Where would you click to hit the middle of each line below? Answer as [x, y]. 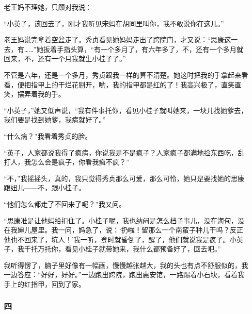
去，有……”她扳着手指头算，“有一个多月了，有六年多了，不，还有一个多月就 [124, 49]
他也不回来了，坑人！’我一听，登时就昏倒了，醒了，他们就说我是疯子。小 [120, 239]
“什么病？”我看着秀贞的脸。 [48, 136]
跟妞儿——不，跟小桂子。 [45, 188]
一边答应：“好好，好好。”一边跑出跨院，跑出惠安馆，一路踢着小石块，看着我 [124, 274]
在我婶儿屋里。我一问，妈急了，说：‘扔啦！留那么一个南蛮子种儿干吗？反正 [124, 230]
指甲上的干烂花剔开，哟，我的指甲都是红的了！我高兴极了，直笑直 [136, 84]
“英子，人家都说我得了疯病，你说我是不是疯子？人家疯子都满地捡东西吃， [121, 152]
